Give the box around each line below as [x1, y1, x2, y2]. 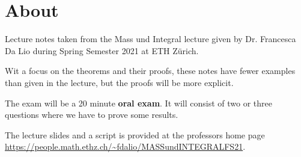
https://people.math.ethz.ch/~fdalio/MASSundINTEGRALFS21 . [5, 140, 246, 153]
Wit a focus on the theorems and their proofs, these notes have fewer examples [5, 64, 296, 77]
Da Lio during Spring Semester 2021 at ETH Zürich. [5, 44, 199, 57]
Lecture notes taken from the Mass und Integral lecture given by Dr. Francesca [5, 32, 296, 45]
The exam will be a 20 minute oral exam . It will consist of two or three [5, 96, 272, 109]
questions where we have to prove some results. [5, 108, 178, 121]
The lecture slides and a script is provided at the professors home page [5, 128, 265, 141]
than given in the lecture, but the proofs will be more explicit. [5, 76, 234, 88]
